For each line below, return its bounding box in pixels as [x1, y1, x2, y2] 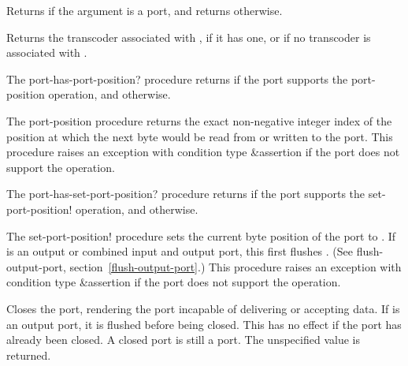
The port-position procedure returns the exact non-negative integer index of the [6, 112, 392, 129]
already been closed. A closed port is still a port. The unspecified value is [6, 331, 360, 348]
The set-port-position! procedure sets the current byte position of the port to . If [6, 227, 396, 244]
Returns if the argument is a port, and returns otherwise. [6, 2, 283, 18]
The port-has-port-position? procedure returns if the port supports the [6, 70, 348, 87]
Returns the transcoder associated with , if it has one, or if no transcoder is [6, 28, 371, 45]
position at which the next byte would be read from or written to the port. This [6, 128, 393, 144]
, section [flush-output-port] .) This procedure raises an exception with [63, 258, 402, 274]
